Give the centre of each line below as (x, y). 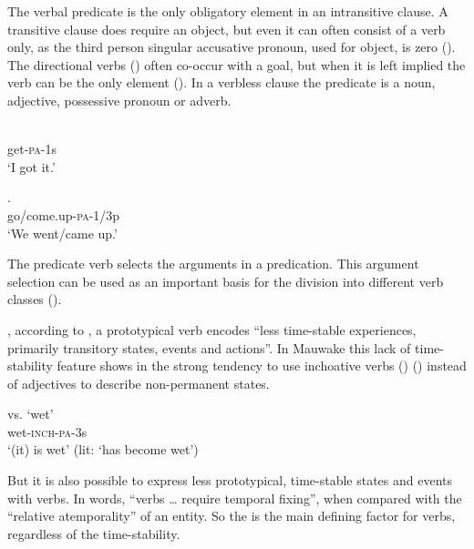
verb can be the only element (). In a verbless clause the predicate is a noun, (222, 82)
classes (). (35, 299)
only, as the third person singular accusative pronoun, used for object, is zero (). (232, 47)
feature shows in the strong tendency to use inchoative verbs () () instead (262, 366)
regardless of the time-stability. (94, 533)
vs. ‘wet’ (31, 414)
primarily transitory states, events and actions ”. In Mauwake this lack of (209, 347)
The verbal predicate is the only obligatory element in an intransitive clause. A (228, 11)
